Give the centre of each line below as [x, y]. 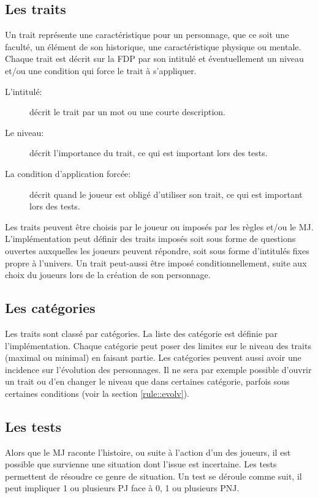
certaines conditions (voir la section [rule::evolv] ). [97, 393]
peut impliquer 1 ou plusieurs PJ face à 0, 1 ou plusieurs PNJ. [122, 488]
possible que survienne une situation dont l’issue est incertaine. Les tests [141, 464]
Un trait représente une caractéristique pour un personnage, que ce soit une [147, 35]
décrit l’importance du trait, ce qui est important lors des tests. [149, 153]
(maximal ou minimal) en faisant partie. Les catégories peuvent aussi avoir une [153, 357]
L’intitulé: [24, 91]
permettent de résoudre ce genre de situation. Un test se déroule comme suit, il [153, 476]
